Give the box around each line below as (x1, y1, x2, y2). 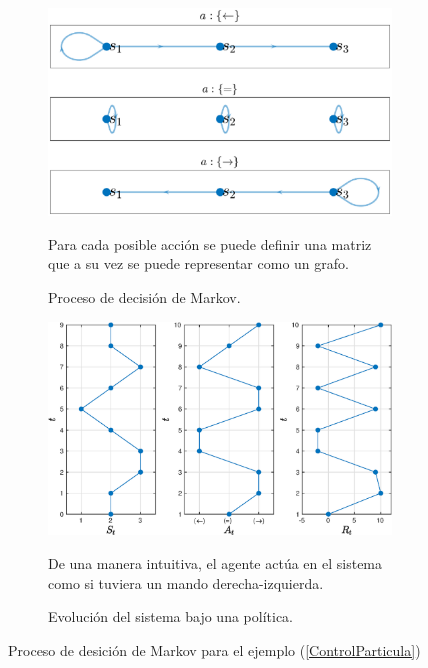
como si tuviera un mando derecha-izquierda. (48, 572, 324, 593)
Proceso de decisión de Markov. (48, 287, 241, 308)
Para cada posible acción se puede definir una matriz (48, 233, 372, 254)
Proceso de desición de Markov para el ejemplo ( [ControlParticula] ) (8, 639, 421, 660)
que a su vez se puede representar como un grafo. (48, 253, 349, 274)
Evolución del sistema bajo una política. (48, 606, 293, 627)
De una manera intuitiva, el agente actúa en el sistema (48, 552, 383, 573)
